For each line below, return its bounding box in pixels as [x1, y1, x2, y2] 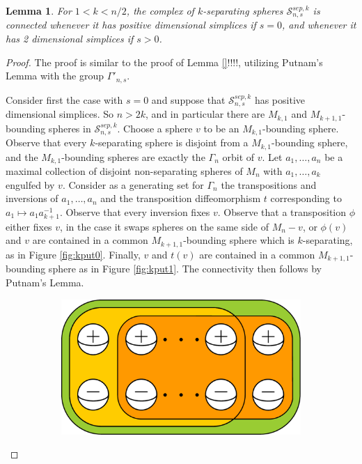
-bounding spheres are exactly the [61, 149, 205, 164]
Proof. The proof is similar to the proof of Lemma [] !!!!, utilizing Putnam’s [6, 54, 323, 69]
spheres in [48, 121, 91, 135]
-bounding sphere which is [183, 233, 294, 247]
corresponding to [270, 191, 342, 206]
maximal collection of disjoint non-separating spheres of [6, 163, 243, 178]
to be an [203, 121, 239, 135]
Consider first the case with [6, 92, 123, 107]
